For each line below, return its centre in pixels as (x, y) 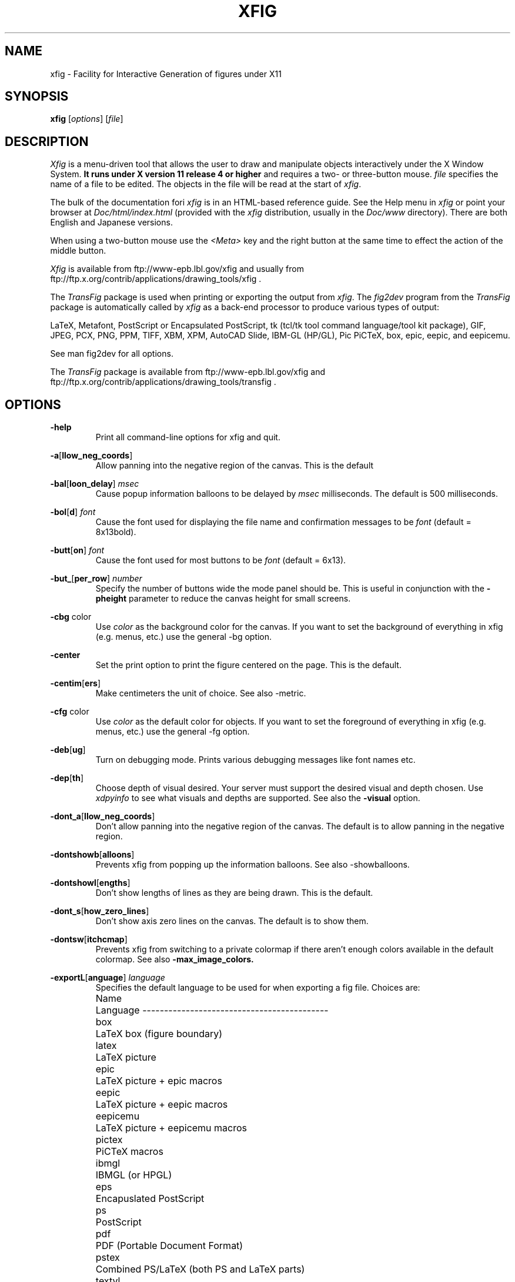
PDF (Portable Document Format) (169, 1246)
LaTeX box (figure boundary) (159, 1034)
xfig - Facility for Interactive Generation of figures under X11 (166, 74)
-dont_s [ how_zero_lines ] (100, 911)
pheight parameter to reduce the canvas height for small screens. (223, 599)
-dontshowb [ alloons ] (92, 855)
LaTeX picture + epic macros (159, 1081)
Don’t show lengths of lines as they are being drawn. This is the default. (234, 893)
